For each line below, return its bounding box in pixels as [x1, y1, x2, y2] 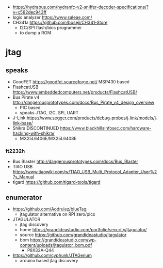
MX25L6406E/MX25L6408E [19, 136, 77, 141]
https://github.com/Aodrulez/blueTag [12, 206, 87, 212]
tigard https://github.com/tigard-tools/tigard [12, 179, 101, 185]
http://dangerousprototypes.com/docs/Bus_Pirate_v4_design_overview [12, 99, 155, 105]
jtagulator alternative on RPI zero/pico [19, 211, 96, 217]
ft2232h [5, 147, 25, 154]
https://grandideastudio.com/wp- [30, 237, 97, 243]
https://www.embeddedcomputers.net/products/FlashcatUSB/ [12, 89, 137, 95]
